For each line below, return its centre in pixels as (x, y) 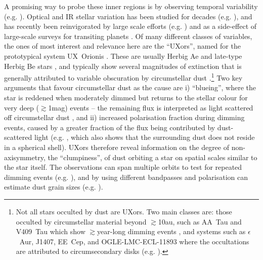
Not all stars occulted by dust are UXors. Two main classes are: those (124, 211)
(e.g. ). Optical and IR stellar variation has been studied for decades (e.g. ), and (128, 16)
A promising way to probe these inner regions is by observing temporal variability (131, 6)
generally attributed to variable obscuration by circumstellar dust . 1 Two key (123, 77)
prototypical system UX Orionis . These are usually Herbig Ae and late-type (123, 55)
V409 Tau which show (51, 231)
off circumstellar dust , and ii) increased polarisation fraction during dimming (124, 117)
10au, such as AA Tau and (200, 221)
